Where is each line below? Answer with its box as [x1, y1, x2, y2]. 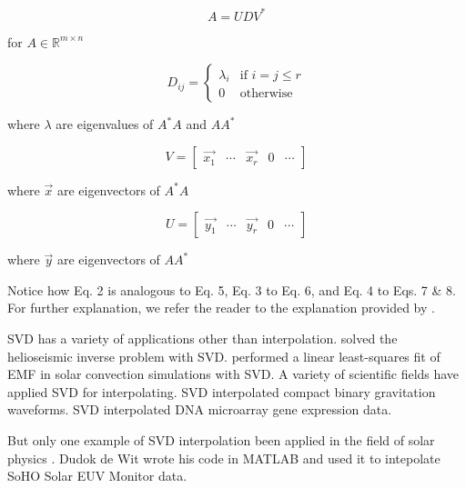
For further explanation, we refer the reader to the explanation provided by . [7, 298, 435, 317]
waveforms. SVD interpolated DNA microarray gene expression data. [7, 400, 392, 419]
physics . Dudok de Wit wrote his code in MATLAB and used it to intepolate [7, 448, 441, 467]
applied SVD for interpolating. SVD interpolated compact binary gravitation [7, 382, 436, 401]
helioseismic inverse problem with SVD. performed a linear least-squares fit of [7, 346, 441, 365]
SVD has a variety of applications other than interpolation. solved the [7, 329, 398, 348]
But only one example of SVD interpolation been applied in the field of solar [7, 431, 435, 450]
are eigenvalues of [56, 115, 154, 134]
